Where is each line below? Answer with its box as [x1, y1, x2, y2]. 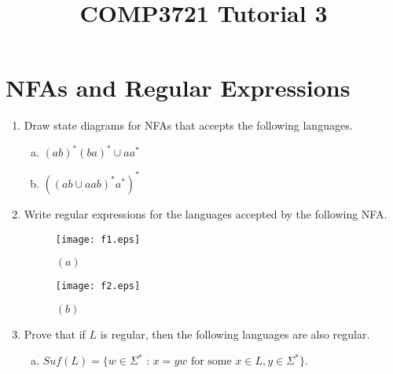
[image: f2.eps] [55, 280, 141, 292]
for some [190, 356, 232, 368]
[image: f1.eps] [55, 233, 141, 245]
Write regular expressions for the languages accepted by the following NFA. [24, 205, 387, 222]
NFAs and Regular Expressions [6, 71, 351, 104]
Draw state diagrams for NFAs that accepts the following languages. [24, 117, 353, 134]
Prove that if [24, 325, 86, 342]
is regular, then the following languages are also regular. [100, 325, 370, 342]
